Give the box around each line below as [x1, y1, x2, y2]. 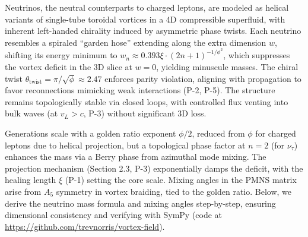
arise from [5, 185, 42, 197]
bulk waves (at [5, 107, 58, 119]
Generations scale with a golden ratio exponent [5, 127, 176, 139]
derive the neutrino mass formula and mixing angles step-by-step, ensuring [5, 197, 276, 209]
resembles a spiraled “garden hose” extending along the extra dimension [5, 36, 266, 48]
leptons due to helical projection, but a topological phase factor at [5, 138, 246, 151]
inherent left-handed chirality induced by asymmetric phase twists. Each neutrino [5, 24, 301, 37]
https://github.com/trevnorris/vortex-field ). [5, 220, 165, 232]
